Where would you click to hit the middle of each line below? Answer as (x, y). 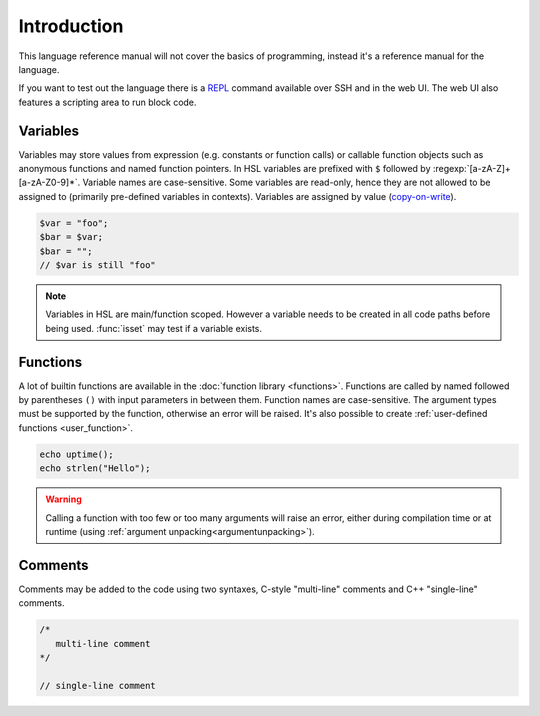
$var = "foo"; (74, 223)
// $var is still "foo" (98, 264)
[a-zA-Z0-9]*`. (49, 182)
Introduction (71, 26)
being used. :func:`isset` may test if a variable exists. (154, 328)
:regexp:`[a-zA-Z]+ (472, 169)
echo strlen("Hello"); (95, 468)
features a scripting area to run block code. (107, 102)
